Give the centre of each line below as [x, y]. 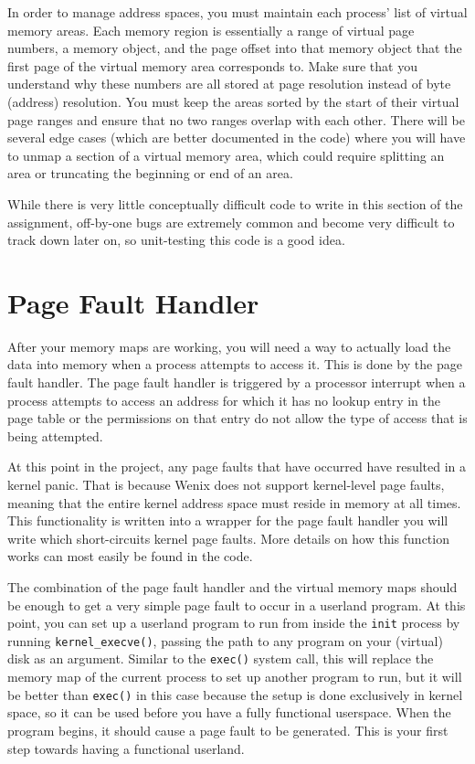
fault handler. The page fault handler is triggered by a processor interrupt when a [237, 382]
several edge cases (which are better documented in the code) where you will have [237, 138]
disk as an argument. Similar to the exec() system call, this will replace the [221, 658]
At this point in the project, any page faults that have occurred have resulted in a [237, 467]
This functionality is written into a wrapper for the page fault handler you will [228, 520]
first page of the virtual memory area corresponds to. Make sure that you [212, 65]
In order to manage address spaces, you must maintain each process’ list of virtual [237, 12]
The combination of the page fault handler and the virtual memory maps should [232, 586]
